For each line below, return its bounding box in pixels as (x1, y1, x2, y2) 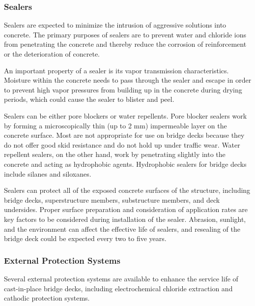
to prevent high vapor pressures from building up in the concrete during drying (4, 84, 242, 94)
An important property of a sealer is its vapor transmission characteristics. (4, 65, 229, 75)
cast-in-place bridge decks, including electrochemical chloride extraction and (4, 283, 233, 293)
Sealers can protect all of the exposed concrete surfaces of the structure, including (4, 185, 251, 195)
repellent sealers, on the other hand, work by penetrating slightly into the (4, 149, 226, 159)
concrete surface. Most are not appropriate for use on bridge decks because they (4, 130, 245, 140)
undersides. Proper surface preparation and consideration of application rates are (4, 204, 248, 214)
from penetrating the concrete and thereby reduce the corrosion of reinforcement (4, 39, 247, 49)
